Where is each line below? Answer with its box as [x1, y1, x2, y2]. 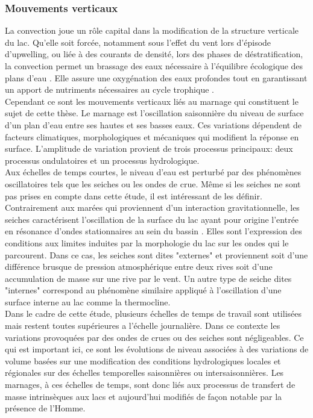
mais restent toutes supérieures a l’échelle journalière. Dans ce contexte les [5, 319, 280, 332]
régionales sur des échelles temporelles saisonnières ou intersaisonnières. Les [5, 366, 284, 379]
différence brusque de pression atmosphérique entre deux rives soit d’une [5, 260, 273, 273]
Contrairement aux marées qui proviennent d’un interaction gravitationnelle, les [5, 201, 300, 214]
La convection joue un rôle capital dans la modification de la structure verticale [5, 24, 299, 37]
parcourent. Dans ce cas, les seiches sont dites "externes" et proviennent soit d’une [5, 248, 308, 261]
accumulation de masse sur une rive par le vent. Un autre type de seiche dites [5, 272, 292, 284]
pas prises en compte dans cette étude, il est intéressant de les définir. [5, 189, 262, 202]
